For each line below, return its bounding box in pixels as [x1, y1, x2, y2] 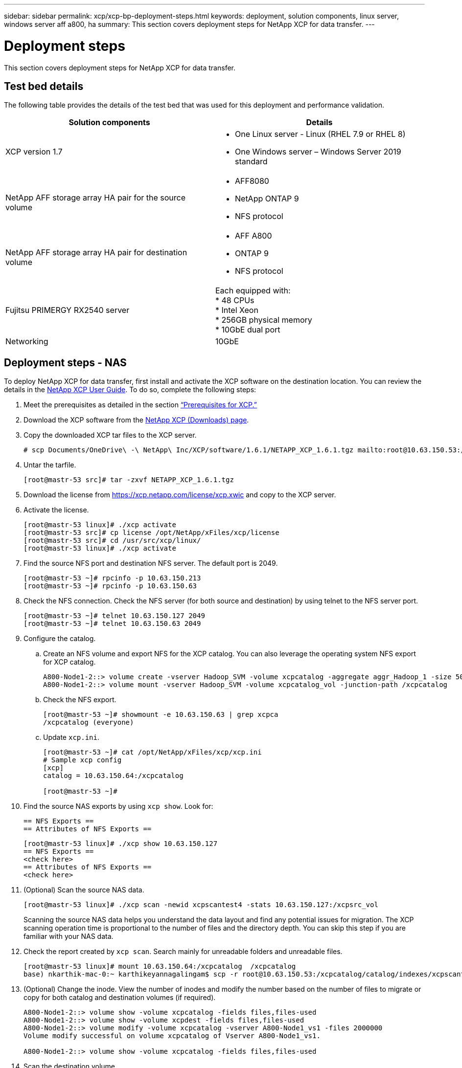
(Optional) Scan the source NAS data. [23, 886, 144, 894]
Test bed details [4, 80, 84, 92]
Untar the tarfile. [23, 461, 76, 469]
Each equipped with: [215, 286, 291, 296]
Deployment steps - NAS [4, 356, 127, 369]
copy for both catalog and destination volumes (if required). [23, 993, 216, 1002]
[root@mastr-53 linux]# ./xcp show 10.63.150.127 [23, 840, 218, 848]
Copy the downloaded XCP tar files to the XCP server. [23, 431, 197, 440]
